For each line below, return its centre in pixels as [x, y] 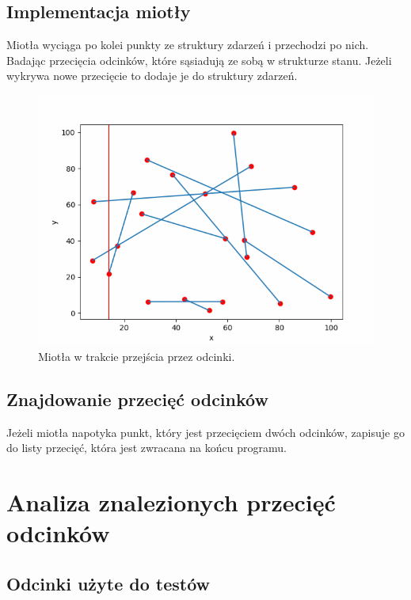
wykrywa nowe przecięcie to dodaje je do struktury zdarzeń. [152, 76]
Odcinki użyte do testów [108, 583]
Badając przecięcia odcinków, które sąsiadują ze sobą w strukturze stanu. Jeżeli [199, 60]
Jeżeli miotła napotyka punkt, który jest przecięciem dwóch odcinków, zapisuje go [205, 432]
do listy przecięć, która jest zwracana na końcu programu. [147, 448]
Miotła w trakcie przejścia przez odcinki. [137, 357]
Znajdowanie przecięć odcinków [137, 399]
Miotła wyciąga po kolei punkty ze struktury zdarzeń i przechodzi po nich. [188, 45]
